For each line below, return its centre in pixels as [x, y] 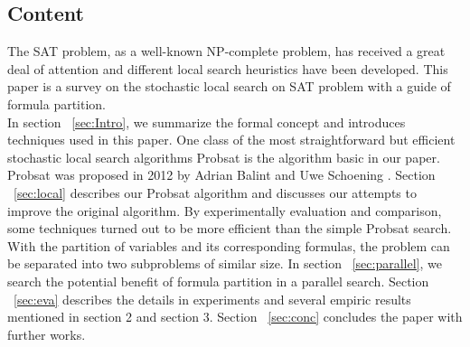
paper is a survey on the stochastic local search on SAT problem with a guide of [229, 86]
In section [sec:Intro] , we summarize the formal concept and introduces [207, 122]
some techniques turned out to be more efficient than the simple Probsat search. [230, 228]
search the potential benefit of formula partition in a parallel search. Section [218, 281]
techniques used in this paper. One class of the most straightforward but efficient [231, 140]
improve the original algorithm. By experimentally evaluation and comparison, [225, 210]
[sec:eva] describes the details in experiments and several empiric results [212, 299]
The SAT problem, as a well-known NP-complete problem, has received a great [226, 51]
